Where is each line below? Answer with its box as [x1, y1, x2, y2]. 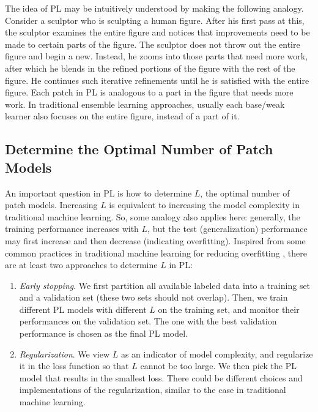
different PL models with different [19, 302, 147, 315]
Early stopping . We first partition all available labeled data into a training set [19, 279, 311, 291]
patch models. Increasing [5, 198, 98, 211]
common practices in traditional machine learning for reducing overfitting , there [5, 246, 307, 259]
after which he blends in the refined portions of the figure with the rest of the [5, 61, 295, 74]
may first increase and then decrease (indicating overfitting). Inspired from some [5, 234, 306, 247]
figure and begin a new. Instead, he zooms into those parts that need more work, [5, 50, 308, 62]
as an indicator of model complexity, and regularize [120, 347, 313, 360]
